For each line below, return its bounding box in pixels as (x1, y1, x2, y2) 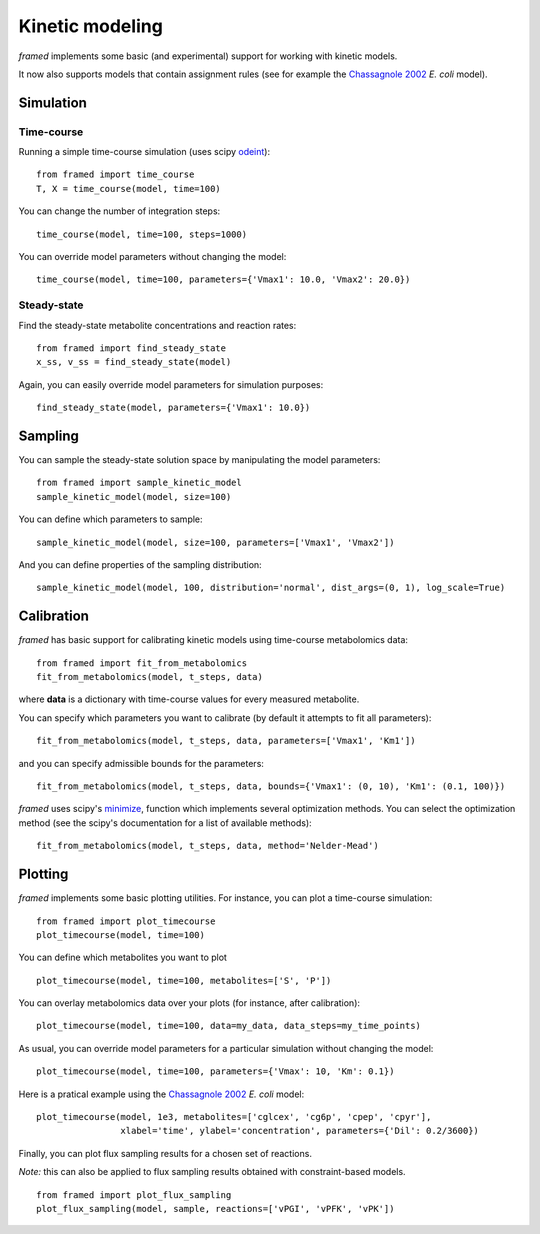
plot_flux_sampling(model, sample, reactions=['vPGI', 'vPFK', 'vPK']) (36, 1203, 395, 1214)
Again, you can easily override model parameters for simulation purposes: (18, 378, 324, 390)
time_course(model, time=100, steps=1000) (36, 228, 248, 240)
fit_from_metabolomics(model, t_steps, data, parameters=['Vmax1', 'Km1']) (36, 735, 416, 747)
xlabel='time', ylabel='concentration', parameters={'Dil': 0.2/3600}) (120, 1125, 480, 1137)
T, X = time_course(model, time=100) (36, 183, 222, 194)
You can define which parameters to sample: (18, 513, 204, 525)
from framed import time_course (36, 169, 195, 180)
